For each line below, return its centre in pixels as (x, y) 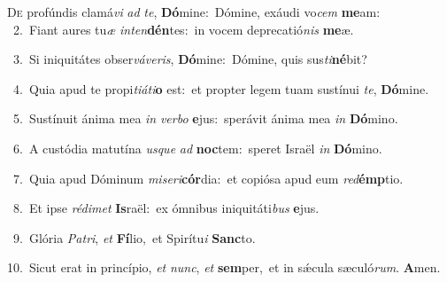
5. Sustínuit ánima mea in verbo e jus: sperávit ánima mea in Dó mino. (205, 118)
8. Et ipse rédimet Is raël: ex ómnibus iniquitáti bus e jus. (166, 208)
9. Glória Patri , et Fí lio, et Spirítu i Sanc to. (134, 237)
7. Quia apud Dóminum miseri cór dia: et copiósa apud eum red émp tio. (208, 178)
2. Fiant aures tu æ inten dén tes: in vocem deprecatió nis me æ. (183, 29)
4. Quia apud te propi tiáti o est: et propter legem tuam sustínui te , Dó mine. (221, 88)
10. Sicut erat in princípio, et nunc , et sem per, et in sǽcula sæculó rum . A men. (224, 267)
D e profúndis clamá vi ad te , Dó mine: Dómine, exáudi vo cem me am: (194, 12)
